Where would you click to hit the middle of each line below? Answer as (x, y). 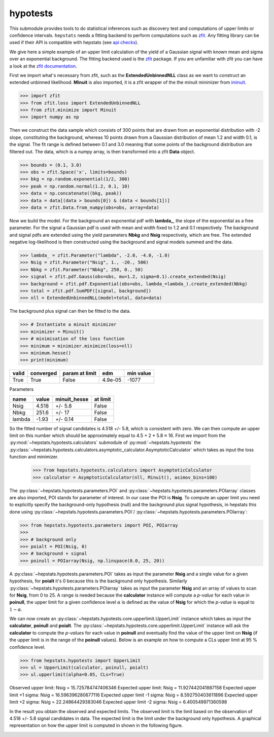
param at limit (79, 374)
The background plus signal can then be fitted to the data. (70, 311)
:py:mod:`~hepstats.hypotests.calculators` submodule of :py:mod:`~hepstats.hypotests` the (105, 443)
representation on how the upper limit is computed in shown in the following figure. (96, 725)
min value (139, 374)
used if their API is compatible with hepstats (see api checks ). (74, 43)
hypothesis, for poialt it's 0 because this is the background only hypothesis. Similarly (98, 581)
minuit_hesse (72, 399)
